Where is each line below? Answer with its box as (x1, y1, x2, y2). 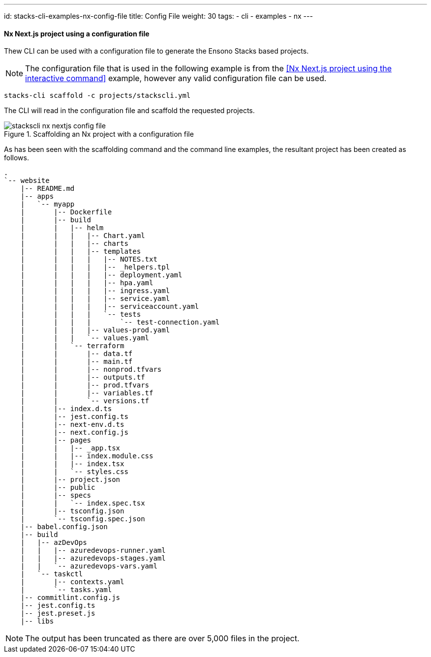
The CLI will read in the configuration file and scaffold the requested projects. (4, 106, 255, 115)
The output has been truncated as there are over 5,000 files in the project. (25, 633, 300, 644)
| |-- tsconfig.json (20, 507, 124, 515)
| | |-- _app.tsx (20, 444, 121, 452)
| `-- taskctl (20, 570, 83, 578)
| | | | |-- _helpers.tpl (20, 263, 170, 271)
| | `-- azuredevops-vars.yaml (20, 562, 157, 570)
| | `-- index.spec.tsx (20, 499, 145, 508)
